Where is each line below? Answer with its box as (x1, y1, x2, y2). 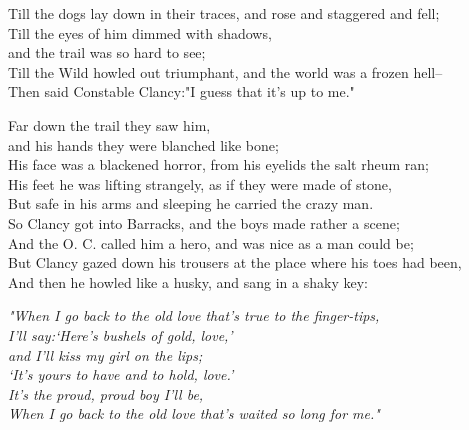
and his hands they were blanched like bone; (8, 134, 279, 155)
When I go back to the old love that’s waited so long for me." (8, 403, 380, 424)
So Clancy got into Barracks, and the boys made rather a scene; (8, 212, 400, 233)
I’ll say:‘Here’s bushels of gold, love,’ (8, 324, 233, 345)
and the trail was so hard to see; (8, 42, 206, 63)
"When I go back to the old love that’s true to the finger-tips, (8, 305, 380, 326)
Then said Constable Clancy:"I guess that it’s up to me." (8, 81, 355, 102)
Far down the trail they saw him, (8, 114, 211, 135)
